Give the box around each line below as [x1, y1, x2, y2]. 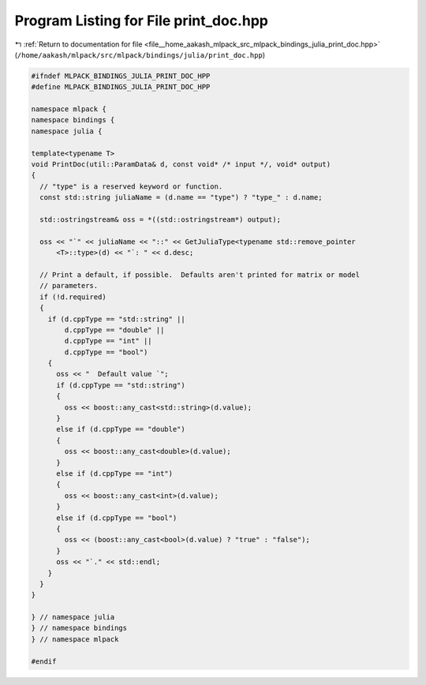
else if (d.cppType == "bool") [56, 513, 177, 522]
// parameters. [39, 281, 99, 290]
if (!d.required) [39, 292, 106, 301]
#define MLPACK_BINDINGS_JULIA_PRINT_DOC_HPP [31, 83, 211, 92]
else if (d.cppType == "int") [56, 469, 174, 477]
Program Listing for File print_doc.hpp [14, 12, 268, 29]
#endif [31, 657, 57, 666]
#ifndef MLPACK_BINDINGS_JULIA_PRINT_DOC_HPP [31, 71, 211, 80]
